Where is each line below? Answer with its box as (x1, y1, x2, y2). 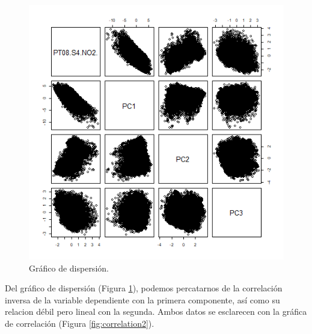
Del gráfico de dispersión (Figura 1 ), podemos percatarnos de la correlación (5, 282, 283, 294)
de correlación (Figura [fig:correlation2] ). (5, 317, 154, 329)
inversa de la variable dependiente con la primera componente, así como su (5, 293, 280, 306)
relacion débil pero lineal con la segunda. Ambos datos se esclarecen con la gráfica (5, 305, 307, 318)
